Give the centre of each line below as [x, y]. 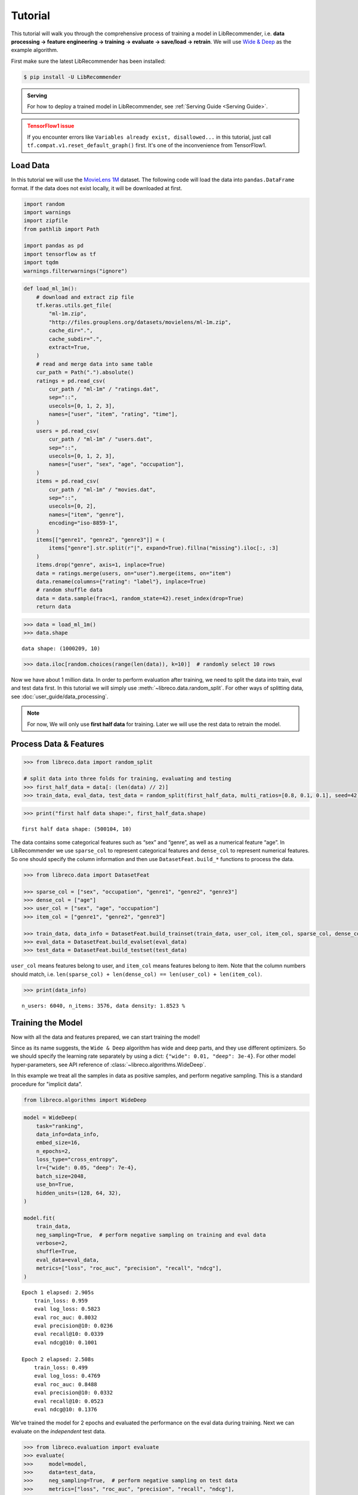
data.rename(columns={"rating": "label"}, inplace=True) [121, 581]
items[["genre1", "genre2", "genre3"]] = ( [101, 539]
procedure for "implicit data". [47, 1084]
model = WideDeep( [50, 1118]
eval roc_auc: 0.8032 [66, 1317]
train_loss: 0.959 [61, 1300]
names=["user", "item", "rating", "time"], [113, 414]
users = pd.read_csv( [68, 431]
